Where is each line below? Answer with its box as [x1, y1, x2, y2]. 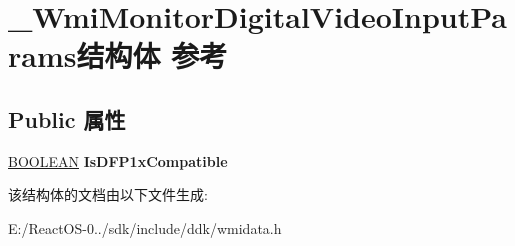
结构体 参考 [76, 35, 228, 76]
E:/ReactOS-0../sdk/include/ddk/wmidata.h [8, 217, 282, 238]
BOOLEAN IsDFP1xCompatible [8, 150, 228, 171]
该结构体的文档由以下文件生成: [8, 184, 208, 205]
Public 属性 [8, 103, 126, 134]
